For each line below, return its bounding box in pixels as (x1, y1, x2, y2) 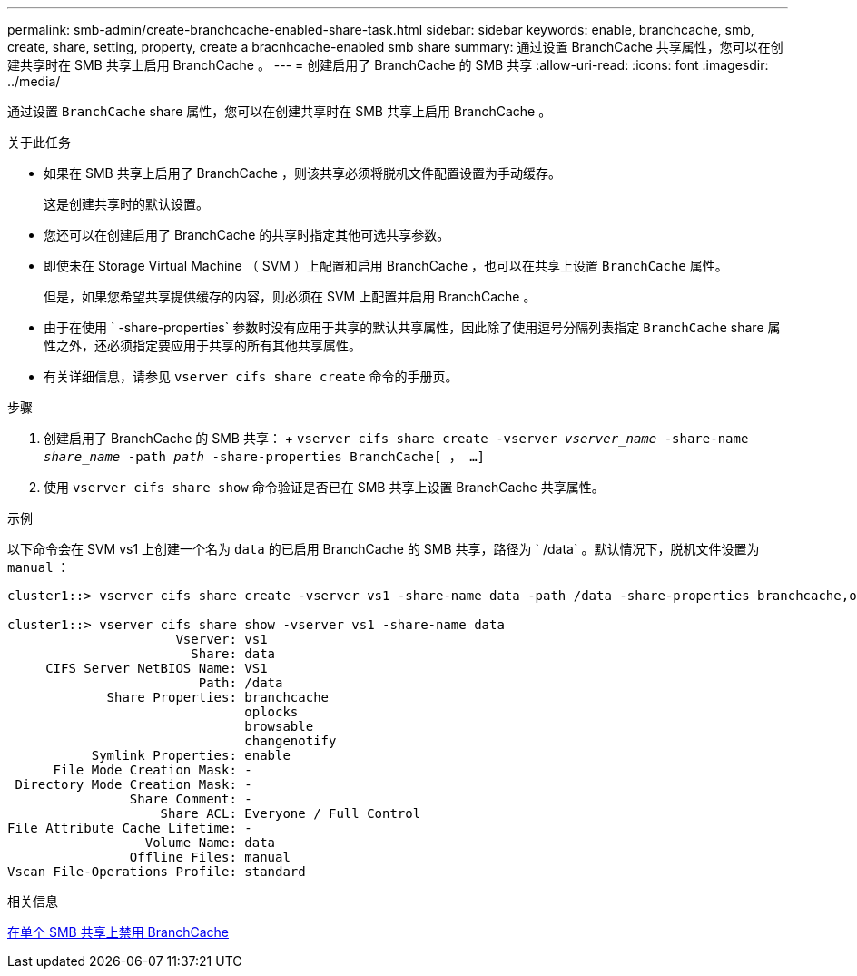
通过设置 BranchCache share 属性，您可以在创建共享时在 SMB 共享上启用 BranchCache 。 (7, 104, 552, 119)
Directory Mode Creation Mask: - (15, 777, 252, 792)
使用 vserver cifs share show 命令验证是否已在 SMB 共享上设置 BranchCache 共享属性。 (44, 479, 605, 495)
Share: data (191, 646, 276, 661)
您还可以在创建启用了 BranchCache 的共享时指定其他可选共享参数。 (44, 227, 450, 242)
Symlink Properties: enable (91, 748, 291, 763)
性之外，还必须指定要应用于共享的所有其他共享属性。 (44, 338, 361, 353)
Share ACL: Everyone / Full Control (160, 806, 421, 821)
